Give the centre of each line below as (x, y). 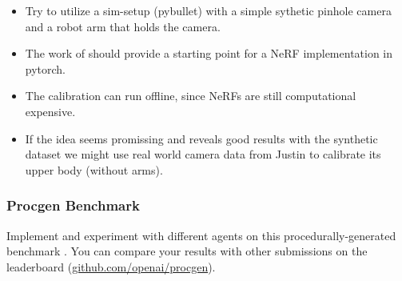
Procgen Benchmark (73, 205)
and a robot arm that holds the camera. (123, 26)
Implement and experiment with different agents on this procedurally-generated (201, 235)
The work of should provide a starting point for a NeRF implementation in (209, 53)
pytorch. (46, 68)
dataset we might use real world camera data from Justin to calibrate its (203, 154)
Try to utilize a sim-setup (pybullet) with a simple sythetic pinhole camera (208, 10)
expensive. (50, 111)
